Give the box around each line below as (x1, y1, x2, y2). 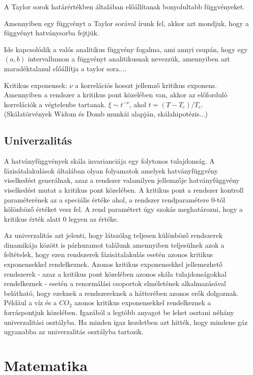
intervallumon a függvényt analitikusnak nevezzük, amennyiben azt (28, 54, 230, 64)
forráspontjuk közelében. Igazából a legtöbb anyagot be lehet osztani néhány (4, 307, 234, 317)
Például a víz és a (4, 297, 57, 308)
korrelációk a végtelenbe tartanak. (4, 99, 106, 109)
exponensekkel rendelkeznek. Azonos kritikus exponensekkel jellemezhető (4, 259, 223, 269)
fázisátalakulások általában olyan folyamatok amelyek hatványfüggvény (4, 165, 218, 175)
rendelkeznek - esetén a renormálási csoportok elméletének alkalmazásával (4, 278, 226, 288)
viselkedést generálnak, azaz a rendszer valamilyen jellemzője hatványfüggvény (4, 175, 240, 185)
